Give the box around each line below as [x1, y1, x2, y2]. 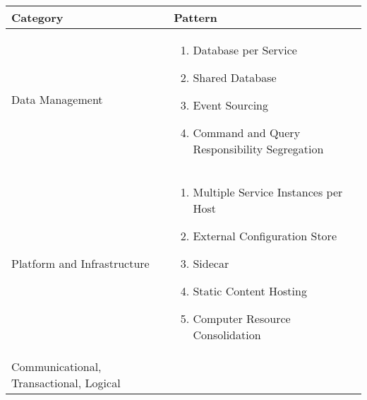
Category [11, 9, 64, 25]
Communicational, [11, 358, 102, 375]
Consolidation [193, 327, 261, 343]
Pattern [174, 9, 217, 25]
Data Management [11, 91, 103, 107]
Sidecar [193, 255, 229, 271]
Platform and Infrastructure [11, 255, 150, 271]
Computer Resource [193, 310, 291, 327]
